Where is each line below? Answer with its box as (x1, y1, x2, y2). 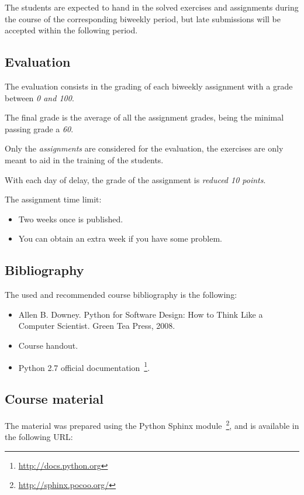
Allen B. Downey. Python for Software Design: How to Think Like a (18, 308, 263, 320)
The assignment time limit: (5, 193, 102, 205)
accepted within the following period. (5, 24, 138, 36)
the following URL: (5, 431, 73, 443)
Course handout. (18, 339, 78, 351)
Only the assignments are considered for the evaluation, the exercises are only (5, 142, 284, 154)
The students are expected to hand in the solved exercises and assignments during (5, 1, 299, 13)
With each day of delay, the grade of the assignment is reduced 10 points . (5, 173, 266, 185)
